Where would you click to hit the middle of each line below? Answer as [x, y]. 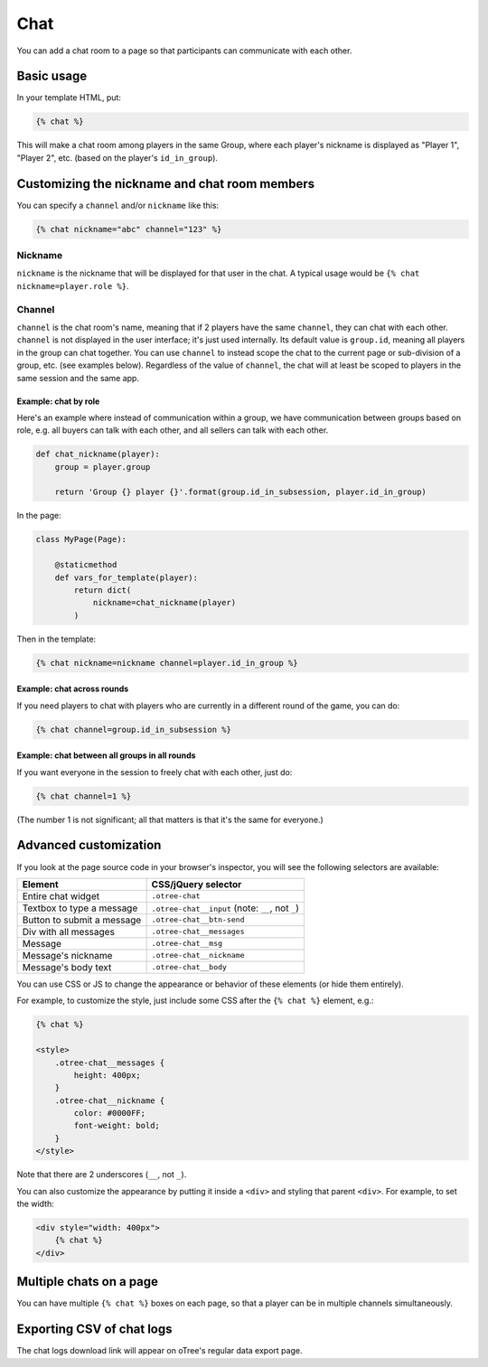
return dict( [103, 590]
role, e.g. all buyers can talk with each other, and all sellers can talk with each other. [173, 430]
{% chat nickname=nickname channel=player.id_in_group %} [167, 663]
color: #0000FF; [110, 1113]
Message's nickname [67, 955]
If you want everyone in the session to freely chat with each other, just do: [155, 772]
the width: [35, 1204]
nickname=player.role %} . [73, 286]
